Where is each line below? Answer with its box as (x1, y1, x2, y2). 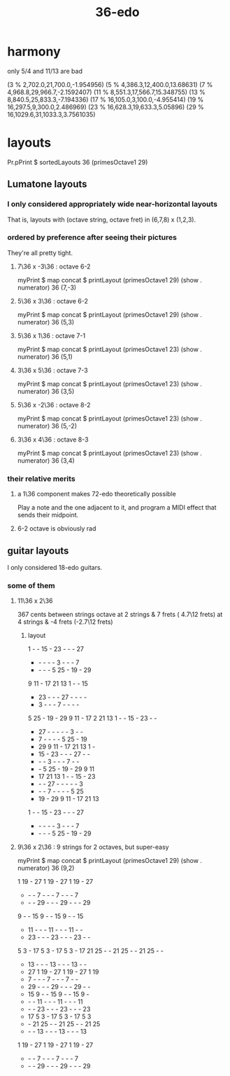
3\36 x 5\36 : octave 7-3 (17, 366, 89, 374)
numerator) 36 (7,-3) (17, 283, 77, 292)
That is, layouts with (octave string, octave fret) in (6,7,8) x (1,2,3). (7, 215, 196, 224)
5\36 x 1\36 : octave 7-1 (17, 331, 86, 340)
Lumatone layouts (7, 178, 87, 190)
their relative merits (7, 474, 76, 484)
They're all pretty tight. (7, 248, 73, 257)
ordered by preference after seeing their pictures (7, 233, 177, 243)
